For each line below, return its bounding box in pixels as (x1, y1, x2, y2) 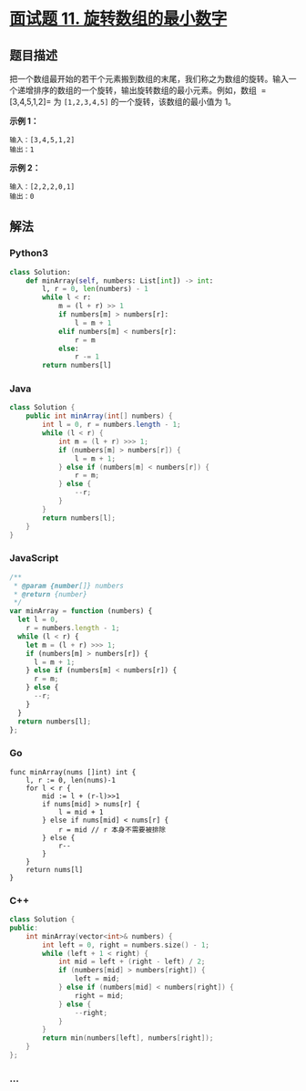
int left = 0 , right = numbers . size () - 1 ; (42, 940, 209, 950)
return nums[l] (25, 865, 84, 874)
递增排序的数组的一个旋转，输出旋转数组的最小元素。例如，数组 (16, 85, 257, 96)
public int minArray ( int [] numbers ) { (25, 411, 173, 421)
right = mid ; (74, 991, 125, 1000)
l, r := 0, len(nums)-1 (25, 775, 117, 784)
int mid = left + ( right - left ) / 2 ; (57, 957, 206, 967)
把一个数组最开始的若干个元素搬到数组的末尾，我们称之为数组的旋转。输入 (9, 74, 289, 84)
